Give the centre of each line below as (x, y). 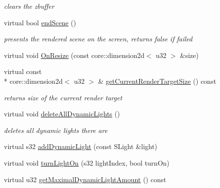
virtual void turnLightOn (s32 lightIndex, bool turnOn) (87, 162)
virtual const (23, 71)
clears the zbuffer (29, 6)
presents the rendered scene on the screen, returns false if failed (98, 39)
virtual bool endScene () (40, 22)
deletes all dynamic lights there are (56, 130)
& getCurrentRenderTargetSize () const (157, 81)
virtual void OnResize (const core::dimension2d (74, 55)
